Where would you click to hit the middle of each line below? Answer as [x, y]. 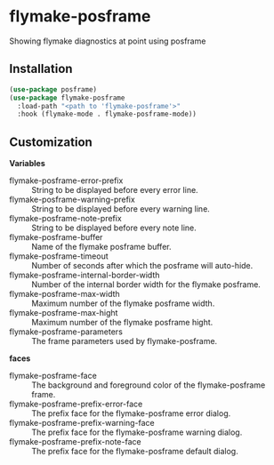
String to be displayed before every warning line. [121, 209]
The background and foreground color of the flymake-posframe [149, 385]
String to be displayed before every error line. [115, 190]
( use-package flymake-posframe [67, 98]
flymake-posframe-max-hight [64, 313]
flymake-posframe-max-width [64, 294]
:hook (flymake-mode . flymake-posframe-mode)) [107, 114]
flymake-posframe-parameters [66, 332]
